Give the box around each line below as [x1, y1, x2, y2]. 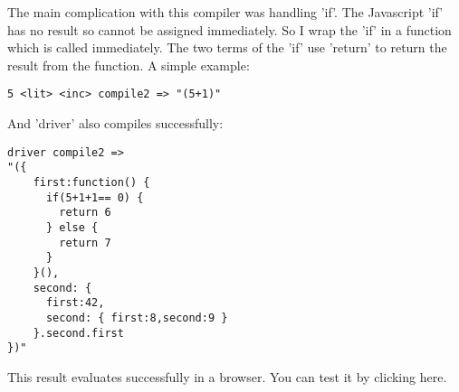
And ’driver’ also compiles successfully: [7, 114, 224, 133]
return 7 [59, 236, 111, 249]
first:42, [45, 296, 105, 310]
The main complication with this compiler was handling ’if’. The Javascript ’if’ [7, 3, 444, 21]
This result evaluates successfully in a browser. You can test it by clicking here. [7, 367, 447, 386]
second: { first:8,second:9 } [45, 311, 228, 324]
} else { [45, 220, 99, 234]
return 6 [59, 206, 111, 219]
